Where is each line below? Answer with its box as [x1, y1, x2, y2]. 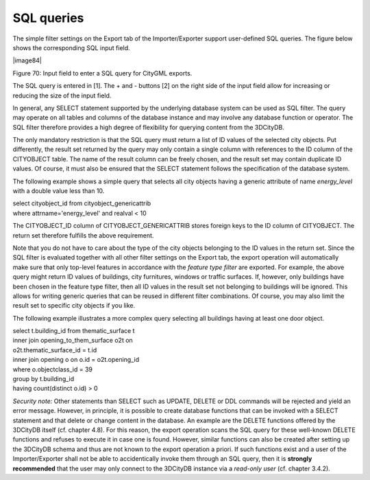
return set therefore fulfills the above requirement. [12, 231, 154, 240]
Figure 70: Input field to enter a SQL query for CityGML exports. [12, 69, 193, 77]
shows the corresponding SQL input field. [12, 43, 130, 52]
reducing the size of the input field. [12, 91, 112, 100]
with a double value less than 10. [12, 187, 105, 195]
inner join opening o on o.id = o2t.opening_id [12, 356, 140, 364]
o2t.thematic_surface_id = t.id [12, 345, 97, 354]
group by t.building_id [12, 375, 75, 383]
